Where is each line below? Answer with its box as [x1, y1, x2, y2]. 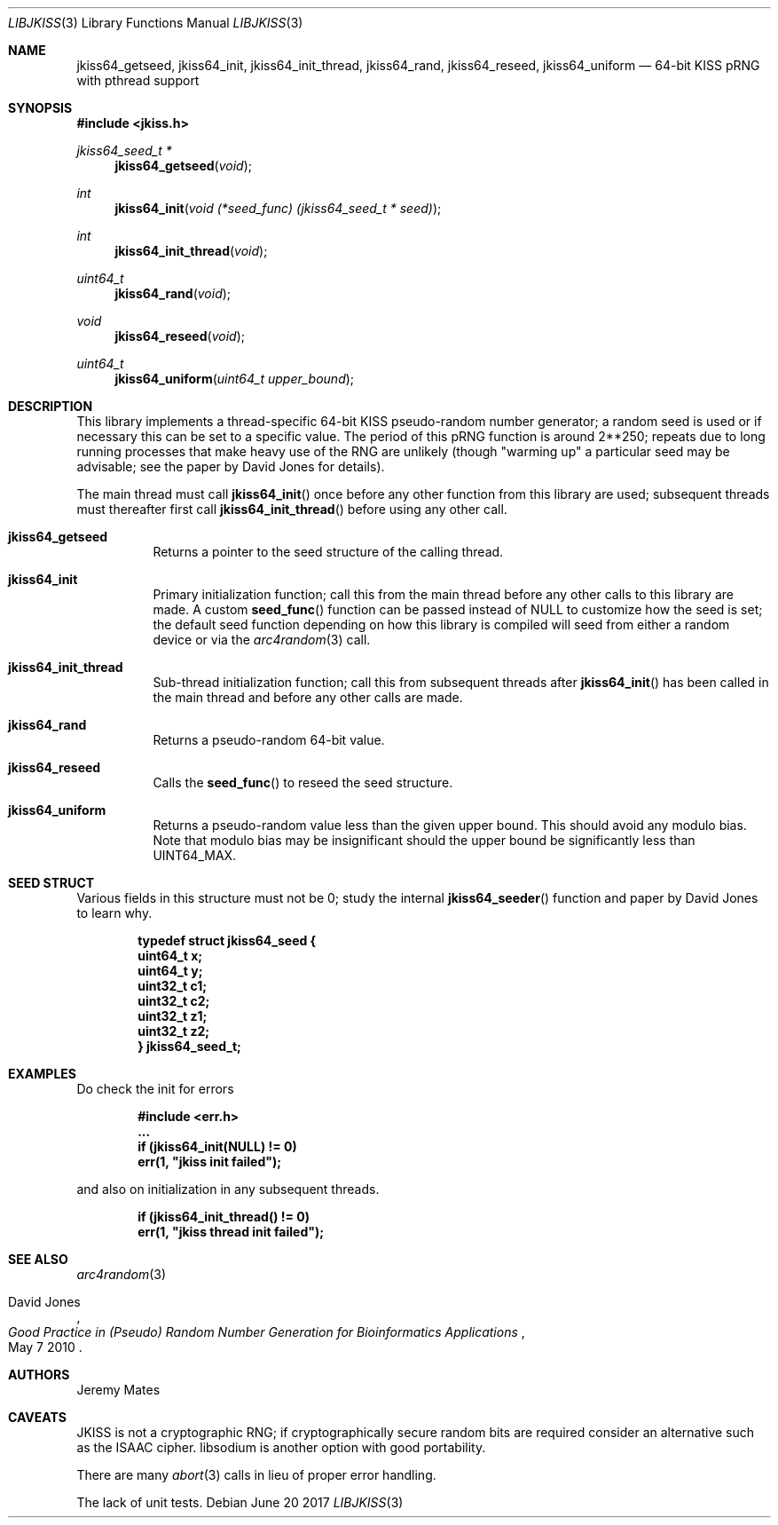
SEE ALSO [8, 1252, 68, 1267]
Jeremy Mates [76, 1382, 161, 1397]
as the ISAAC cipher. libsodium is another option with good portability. [76, 1440, 486, 1455]
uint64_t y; [138, 963, 203, 978]
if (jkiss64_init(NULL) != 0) [138, 1139, 297, 1154]
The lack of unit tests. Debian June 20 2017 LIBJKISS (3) [76, 1495, 404, 1510]
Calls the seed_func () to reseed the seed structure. [153, 775, 453, 790]
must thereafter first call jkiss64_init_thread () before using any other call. [76, 502, 507, 517]
